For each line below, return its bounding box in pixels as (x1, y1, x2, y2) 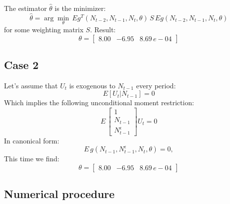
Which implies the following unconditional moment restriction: (4, 97, 194, 108)
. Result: (90, 24, 116, 35)
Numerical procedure (4, 186, 115, 202)
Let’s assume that (4, 80, 58, 90)
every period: (136, 80, 176, 90)
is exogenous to (69, 80, 115, 90)
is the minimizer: (55, 3, 106, 13)
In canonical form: (4, 135, 59, 145)
